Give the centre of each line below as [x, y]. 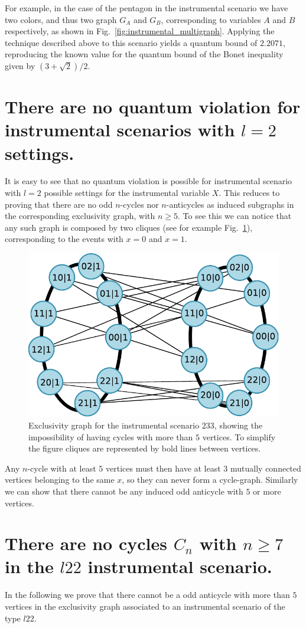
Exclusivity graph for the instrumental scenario [114, 425]
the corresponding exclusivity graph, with [80, 216]
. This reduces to [249, 193]
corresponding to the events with [64, 239]
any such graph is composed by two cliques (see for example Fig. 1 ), [129, 227]
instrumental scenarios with [120, 130]
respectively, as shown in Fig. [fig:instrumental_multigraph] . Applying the [140, 31]
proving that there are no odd [59, 204]
